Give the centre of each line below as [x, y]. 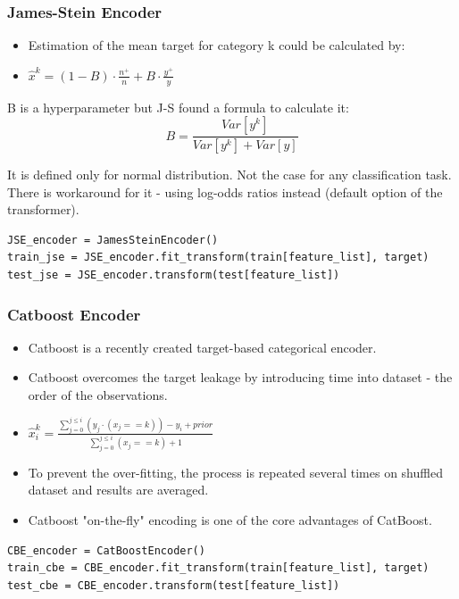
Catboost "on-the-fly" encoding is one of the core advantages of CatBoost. [230, 520]
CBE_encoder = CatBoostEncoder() [106, 550]
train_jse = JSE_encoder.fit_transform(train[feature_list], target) [218, 258]
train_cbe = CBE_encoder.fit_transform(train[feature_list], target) [218, 568]
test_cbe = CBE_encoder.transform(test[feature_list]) [174, 585]
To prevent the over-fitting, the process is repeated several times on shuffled [235, 472]
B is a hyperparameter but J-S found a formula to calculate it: [178, 107]
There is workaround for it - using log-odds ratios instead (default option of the [225, 191]
